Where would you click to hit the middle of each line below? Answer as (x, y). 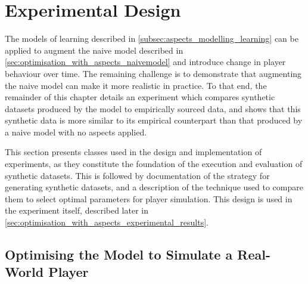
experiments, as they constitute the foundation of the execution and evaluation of (154, 164)
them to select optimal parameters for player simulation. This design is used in (149, 198)
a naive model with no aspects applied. (76, 132)
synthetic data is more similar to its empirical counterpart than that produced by (154, 120)
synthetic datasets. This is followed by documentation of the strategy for (137, 175)
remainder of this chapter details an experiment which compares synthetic (140, 97)
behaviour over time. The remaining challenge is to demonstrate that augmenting (153, 73)
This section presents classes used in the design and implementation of (133, 152)
